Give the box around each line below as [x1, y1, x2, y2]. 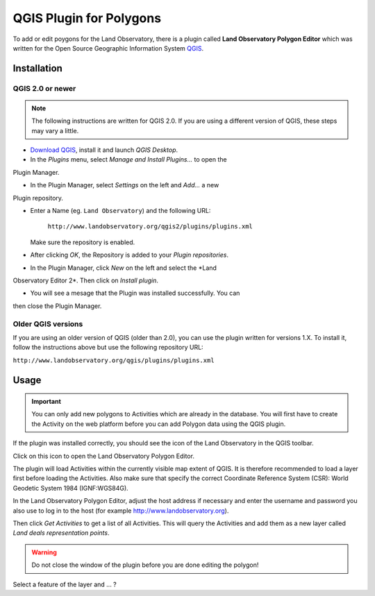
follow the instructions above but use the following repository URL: [12, 343, 204, 352]
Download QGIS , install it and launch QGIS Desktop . [30, 146, 178, 154]
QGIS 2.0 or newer [12, 83, 76, 93]
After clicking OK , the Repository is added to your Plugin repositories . [30, 250, 229, 259]
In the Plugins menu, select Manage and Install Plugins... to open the [30, 155, 227, 164]
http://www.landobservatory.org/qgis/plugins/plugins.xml [12, 356, 215, 364]
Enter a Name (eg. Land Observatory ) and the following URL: [30, 207, 211, 215]
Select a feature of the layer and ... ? [12, 580, 117, 588]
